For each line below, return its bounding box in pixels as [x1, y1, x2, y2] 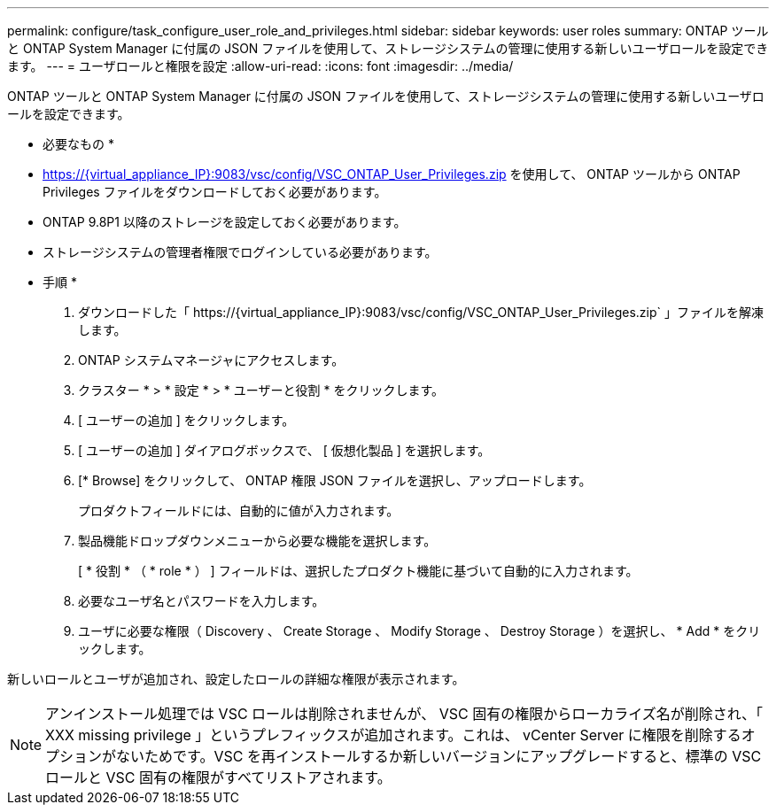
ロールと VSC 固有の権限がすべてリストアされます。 [45, 769, 392, 786]
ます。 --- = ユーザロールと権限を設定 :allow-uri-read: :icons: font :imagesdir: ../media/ [7, 58, 514, 73]
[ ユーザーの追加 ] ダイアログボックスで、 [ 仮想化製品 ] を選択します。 [78, 443, 491, 458]
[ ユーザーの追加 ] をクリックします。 [78, 413, 295, 428]
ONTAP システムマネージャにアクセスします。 [78, 352, 345, 367]
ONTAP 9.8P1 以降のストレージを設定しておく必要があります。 [43, 214, 407, 229]
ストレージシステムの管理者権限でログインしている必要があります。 [43, 244, 438, 259]
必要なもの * [43, 136, 114, 151]
